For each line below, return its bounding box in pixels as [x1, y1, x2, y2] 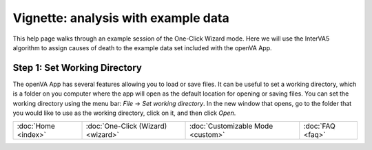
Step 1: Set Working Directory [12, 62, 143, 74]
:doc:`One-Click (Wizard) [85, 121, 167, 131]
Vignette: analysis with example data [12, 10, 230, 25]
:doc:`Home [17, 121, 55, 131]
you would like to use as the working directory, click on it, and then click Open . [12, 109, 236, 117]
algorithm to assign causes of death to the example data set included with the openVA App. [12, 43, 272, 52]
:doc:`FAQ [303, 121, 335, 131]
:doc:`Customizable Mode [189, 121, 273, 131]
